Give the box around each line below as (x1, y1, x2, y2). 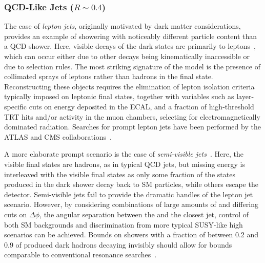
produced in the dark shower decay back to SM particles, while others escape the (4, 179, 258, 190)
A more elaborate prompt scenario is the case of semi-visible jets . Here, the (4, 148, 243, 159)
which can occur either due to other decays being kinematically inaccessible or (4, 51, 250, 61)
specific (4, 101, 27, 111)
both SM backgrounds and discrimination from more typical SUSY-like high (4, 219, 243, 230)
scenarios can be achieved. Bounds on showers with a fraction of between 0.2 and (4, 229, 259, 240)
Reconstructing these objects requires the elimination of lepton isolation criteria (4, 81, 255, 91)
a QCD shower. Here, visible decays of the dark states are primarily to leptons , (4, 41, 256, 51)
